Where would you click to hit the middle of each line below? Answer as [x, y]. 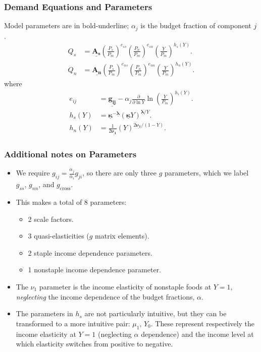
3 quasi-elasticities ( [59, 236]
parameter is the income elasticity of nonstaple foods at [125, 286]
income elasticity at [46, 334]
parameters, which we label [207, 173]
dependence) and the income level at [197, 334]
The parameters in [44, 313]
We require [33, 173]
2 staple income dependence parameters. [90, 252]
